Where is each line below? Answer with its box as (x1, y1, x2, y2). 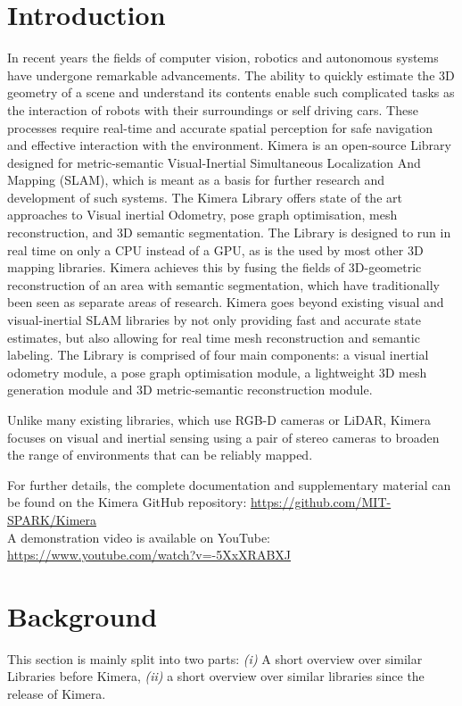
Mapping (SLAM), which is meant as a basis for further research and (7, 170, 385, 189)
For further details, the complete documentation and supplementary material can (7, 475, 451, 494)
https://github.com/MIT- (250, 493, 392, 511)
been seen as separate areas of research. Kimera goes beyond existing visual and (7, 293, 444, 311)
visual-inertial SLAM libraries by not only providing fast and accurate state (7, 311, 421, 329)
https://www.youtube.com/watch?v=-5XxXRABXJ (7, 545, 291, 564)
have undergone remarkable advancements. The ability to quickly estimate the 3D (7, 65, 455, 84)
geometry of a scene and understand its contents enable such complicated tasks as (7, 83, 455, 102)
